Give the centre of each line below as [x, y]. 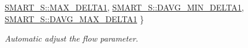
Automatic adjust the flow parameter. [72, 38]
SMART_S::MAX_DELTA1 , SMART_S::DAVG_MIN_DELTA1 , [124, 7]
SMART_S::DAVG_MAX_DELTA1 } [74, 18]
